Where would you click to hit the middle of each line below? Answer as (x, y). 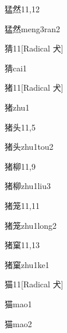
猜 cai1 (16, 68)
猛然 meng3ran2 (32, 28)
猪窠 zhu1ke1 (27, 264)
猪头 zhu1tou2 (29, 147)
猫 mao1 (18, 303)
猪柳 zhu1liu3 (28, 186)
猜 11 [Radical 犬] (34, 48)
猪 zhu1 (17, 107)
